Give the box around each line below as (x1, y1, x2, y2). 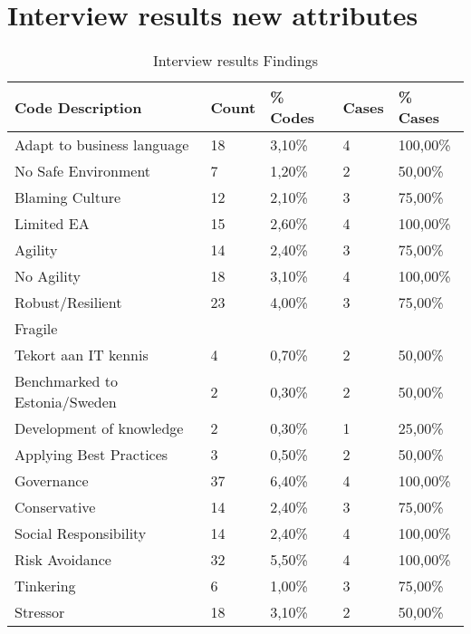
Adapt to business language (14, 134, 189, 156)
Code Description (14, 96, 142, 118)
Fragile (14, 318, 58, 340)
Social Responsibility (14, 523, 147, 544)
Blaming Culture (14, 187, 121, 208)
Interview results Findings (153, 50, 318, 72)
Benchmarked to (14, 370, 119, 392)
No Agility (14, 265, 81, 287)
